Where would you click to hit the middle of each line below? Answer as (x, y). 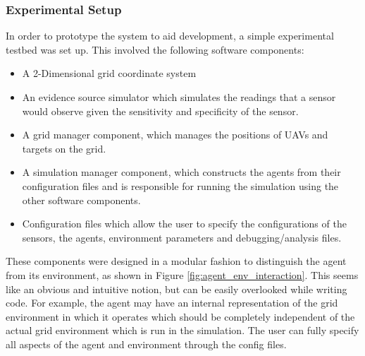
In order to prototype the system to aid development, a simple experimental (170, 36)
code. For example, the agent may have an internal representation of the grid (172, 303)
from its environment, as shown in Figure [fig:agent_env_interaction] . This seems (182, 274)
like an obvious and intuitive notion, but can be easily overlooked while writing (177, 289)
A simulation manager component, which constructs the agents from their (181, 172)
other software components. (81, 200)
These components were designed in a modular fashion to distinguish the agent (176, 261)
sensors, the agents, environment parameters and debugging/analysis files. (182, 237)
